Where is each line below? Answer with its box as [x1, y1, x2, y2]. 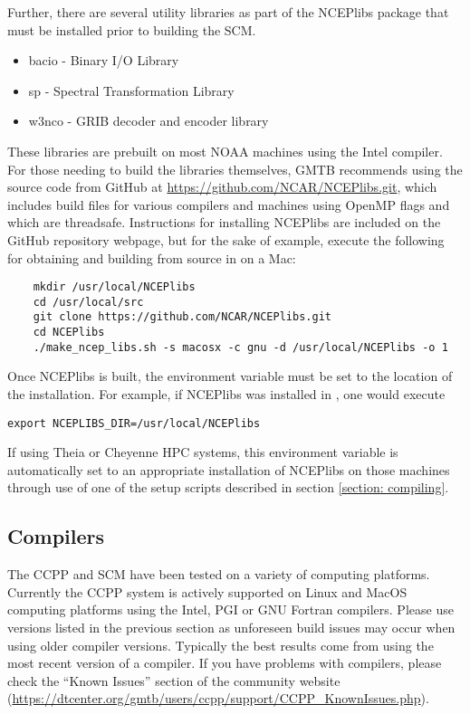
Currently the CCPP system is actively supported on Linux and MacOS [7, 582, 408, 601]
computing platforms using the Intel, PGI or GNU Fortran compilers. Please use [7, 600, 454, 619]
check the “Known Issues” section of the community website [7, 671, 341, 690]
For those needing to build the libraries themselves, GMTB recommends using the [7, 159, 463, 178]
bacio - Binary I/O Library [28, 51, 179, 70]
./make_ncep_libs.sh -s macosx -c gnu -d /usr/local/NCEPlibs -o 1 [33, 340, 448, 354]
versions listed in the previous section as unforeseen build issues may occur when [7, 618, 456, 637]
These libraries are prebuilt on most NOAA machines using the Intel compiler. [7, 141, 443, 160]
